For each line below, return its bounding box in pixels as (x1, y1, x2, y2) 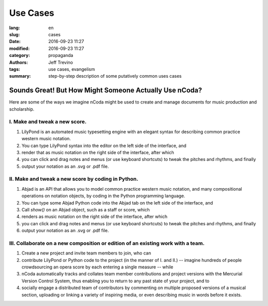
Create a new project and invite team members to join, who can (21, 250, 151, 256)
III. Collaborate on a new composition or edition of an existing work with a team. (9, 240, 205, 247)
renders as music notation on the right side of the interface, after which (21, 213, 168, 220)
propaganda (48, 52, 73, 58)
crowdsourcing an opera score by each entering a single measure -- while (21, 264, 174, 270)
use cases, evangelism (48, 66, 95, 72)
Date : (9, 39, 21, 45)
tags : (9, 66, 20, 72)
